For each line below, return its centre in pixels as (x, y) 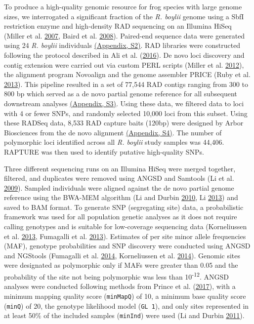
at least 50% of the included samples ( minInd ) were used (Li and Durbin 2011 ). (124, 315)
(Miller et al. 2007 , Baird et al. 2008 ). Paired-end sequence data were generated (125, 35)
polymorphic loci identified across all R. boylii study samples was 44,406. (114, 142)
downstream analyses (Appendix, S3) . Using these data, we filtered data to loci (124, 103)
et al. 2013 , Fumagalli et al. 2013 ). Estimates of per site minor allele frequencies (125, 236)
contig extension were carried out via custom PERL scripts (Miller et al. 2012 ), (124, 64)
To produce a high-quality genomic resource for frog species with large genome (123, 6)
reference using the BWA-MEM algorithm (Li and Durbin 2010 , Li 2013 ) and (121, 197)
